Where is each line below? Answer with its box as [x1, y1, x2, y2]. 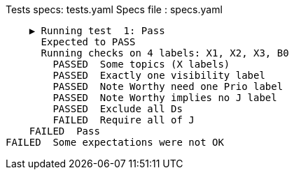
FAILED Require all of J [52, 114, 195, 125]
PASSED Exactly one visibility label [52, 70, 265, 81]
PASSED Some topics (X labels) [52, 59, 230, 70]
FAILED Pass [29, 125, 100, 137]
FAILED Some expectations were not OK [6, 137, 224, 148]
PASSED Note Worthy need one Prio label [52, 81, 283, 92]
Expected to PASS [41, 36, 136, 47]
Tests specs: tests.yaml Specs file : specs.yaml [6, 3, 223, 15]
